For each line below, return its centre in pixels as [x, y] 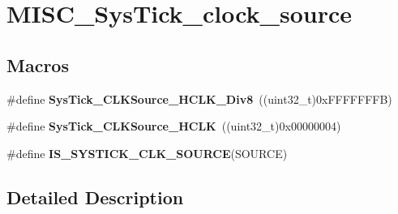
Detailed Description [95, 197]
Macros [38, 64]
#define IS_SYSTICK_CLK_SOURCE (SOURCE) [147, 153]
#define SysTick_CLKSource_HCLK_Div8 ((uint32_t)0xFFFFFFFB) [199, 98]
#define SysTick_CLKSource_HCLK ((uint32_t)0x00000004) [174, 126]
